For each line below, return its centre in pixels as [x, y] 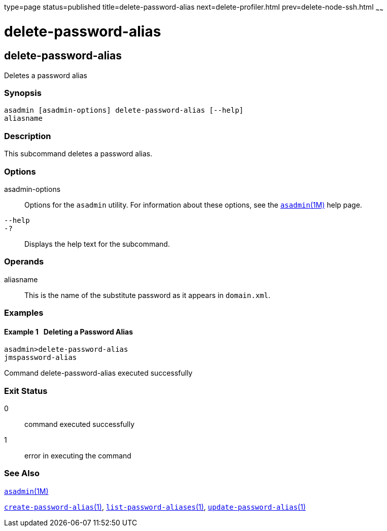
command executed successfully [80, 424]
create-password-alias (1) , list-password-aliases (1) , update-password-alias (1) [155, 507]
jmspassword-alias [41, 358]
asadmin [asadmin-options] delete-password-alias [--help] [124, 110]
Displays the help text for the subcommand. [97, 244]
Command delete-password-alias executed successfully [98, 373]
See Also [22, 473]
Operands [24, 262]
